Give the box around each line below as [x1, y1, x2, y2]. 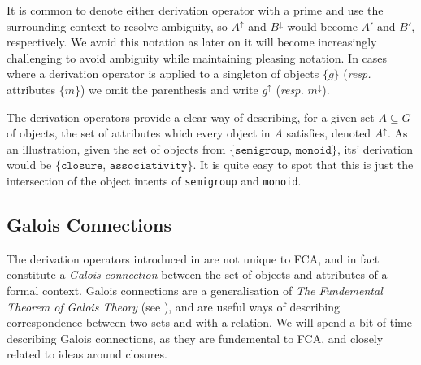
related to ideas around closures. [7, 345, 167, 363]
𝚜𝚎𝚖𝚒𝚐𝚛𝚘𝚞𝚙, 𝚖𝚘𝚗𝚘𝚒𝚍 [235, 144, 332, 156]
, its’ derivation [336, 140, 413, 157]
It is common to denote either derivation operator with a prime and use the [7, 2, 384, 18]
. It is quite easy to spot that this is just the [193, 156, 414, 173]
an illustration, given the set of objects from [7, 140, 226, 157]
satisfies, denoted [286, 124, 371, 141]
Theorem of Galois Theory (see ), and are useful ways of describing [7, 298, 341, 315]
